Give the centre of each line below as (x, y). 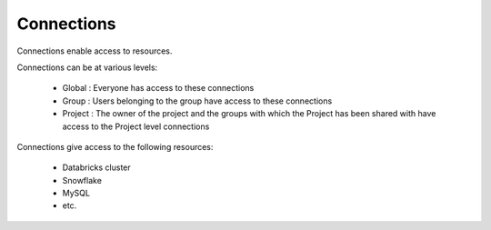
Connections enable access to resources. (95, 51)
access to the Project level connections (136, 126)
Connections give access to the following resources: (115, 146)
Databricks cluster (96, 167)
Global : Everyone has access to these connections (158, 88)
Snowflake (82, 180)
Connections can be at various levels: (87, 67)
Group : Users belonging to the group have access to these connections (197, 101)
